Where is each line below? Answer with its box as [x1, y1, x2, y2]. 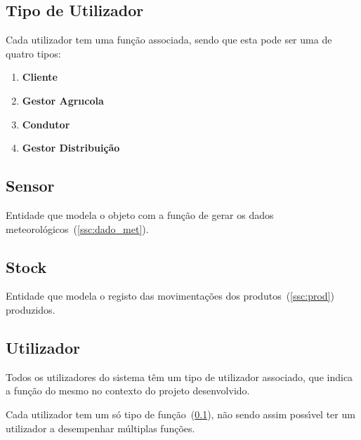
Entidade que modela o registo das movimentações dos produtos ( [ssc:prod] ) [6, 288, 334, 303]
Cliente [22, 69, 58, 84]
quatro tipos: [6, 46, 61, 60]
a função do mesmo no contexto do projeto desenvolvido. [6, 383, 250, 398]
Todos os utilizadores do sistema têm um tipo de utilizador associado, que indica [6, 369, 353, 384]
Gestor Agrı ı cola [22, 93, 104, 107]
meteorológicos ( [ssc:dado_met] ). [6, 221, 149, 236]
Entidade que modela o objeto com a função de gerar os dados [6, 207, 274, 222]
